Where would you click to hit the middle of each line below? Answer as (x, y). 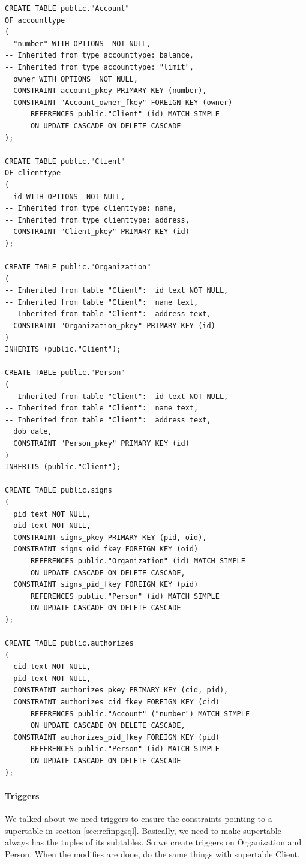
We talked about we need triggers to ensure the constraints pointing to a (139, 818)
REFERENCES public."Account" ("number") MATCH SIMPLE (140, 714)
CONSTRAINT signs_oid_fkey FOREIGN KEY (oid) (106, 549)
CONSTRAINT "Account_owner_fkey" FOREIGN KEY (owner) (123, 102)
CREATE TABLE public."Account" (67, 8)
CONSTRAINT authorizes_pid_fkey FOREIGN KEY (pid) (116, 737)
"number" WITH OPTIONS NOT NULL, (82, 43)
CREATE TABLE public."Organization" (78, 267)
